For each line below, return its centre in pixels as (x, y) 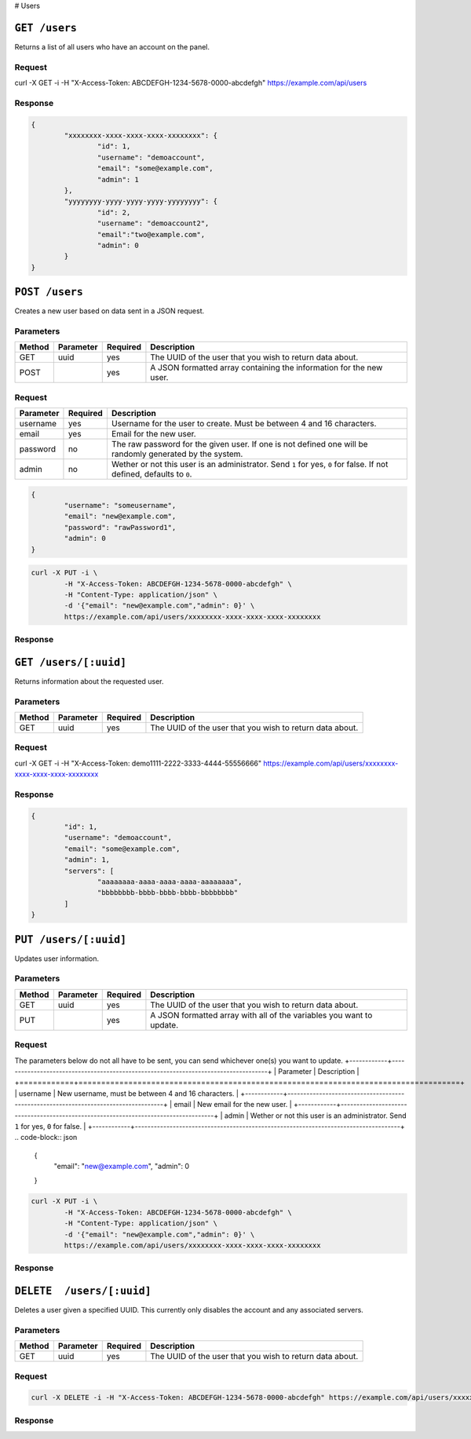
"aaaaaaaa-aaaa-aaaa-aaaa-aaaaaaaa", (170, 882)
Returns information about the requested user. (89, 681)
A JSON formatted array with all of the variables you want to (261, 1015)
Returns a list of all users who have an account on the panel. (112, 46)
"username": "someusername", (120, 506)
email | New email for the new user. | (233, 1105)
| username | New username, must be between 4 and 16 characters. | (127, 1093)
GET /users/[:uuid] (71, 662)
